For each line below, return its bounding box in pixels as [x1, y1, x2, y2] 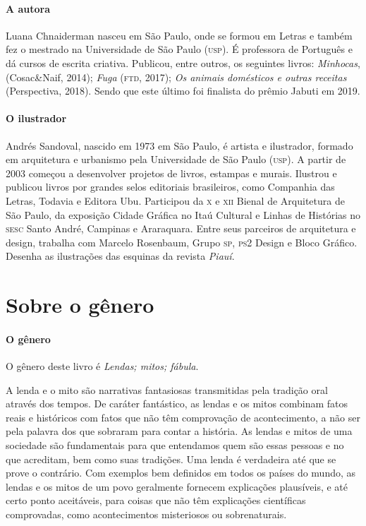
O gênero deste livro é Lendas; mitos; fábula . [6, 359, 199, 373]
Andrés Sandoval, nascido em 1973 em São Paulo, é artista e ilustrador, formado [6, 138, 353, 153]
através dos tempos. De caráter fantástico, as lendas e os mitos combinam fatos [6, 396, 348, 411]
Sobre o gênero [6, 290, 154, 319]
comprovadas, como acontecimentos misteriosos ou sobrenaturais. [6, 507, 287, 522]
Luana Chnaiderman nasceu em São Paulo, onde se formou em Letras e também [6, 28, 353, 42]
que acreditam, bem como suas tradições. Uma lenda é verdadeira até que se [6, 451, 336, 466]
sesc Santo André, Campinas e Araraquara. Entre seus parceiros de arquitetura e [6, 221, 356, 236]
